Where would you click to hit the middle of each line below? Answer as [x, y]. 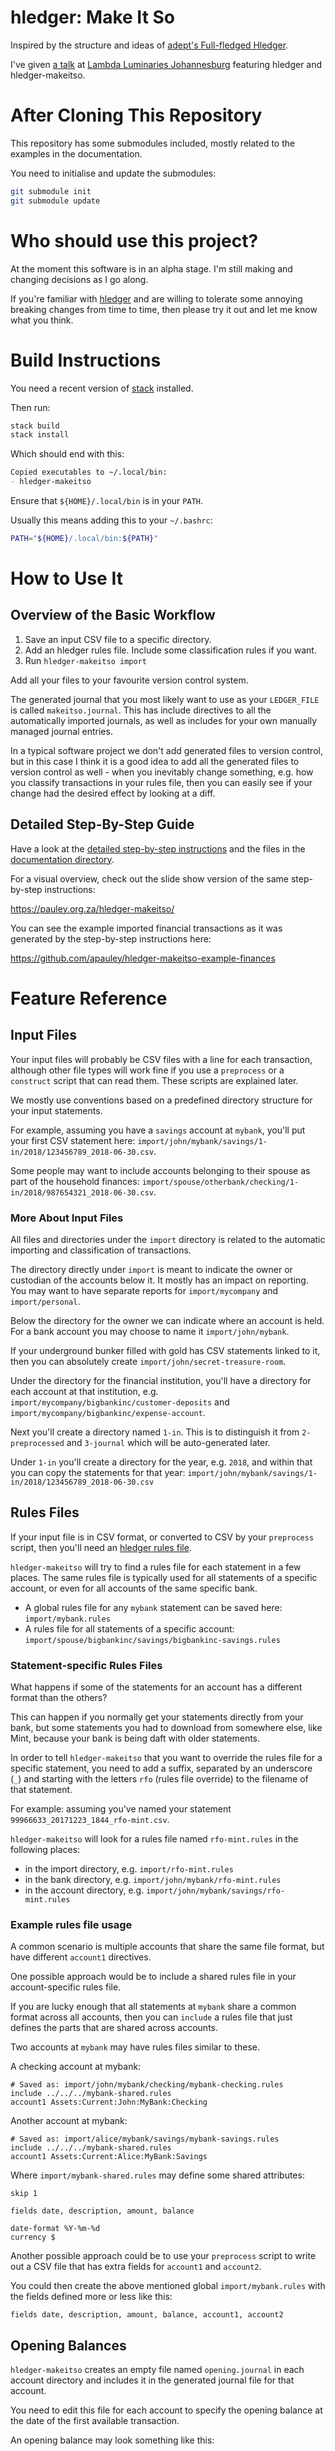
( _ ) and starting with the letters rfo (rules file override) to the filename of [159, 1779]
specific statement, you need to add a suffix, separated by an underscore [161, 1768]
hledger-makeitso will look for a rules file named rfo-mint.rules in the [154, 1839]
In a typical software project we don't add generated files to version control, [166, 750]
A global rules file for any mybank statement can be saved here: [153, 1607]
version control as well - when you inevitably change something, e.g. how [162, 772]
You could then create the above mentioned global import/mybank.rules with [168, 2286]
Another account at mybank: [69, 2121]
